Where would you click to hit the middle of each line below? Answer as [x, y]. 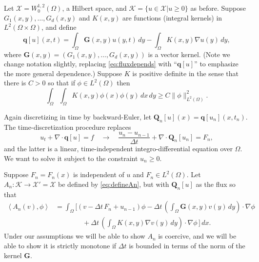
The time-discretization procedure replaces [68, 127]
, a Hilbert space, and [94, 8]
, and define [59, 27]
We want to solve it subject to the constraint [71, 158]
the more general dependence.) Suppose [63, 73]
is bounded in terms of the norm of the [187, 246]
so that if [61, 83]
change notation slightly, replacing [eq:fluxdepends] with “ [90, 64]
